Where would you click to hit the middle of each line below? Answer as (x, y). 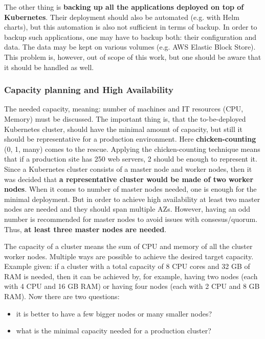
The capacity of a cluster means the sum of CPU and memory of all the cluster (128, 246)
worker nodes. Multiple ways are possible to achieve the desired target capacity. (129, 256)
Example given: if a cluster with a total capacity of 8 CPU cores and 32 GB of (127, 266)
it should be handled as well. (49, 67)
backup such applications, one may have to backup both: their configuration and (130, 37)
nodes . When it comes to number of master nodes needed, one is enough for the (130, 189)
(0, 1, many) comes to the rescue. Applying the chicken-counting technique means (132, 149)
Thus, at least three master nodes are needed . (85, 229)
